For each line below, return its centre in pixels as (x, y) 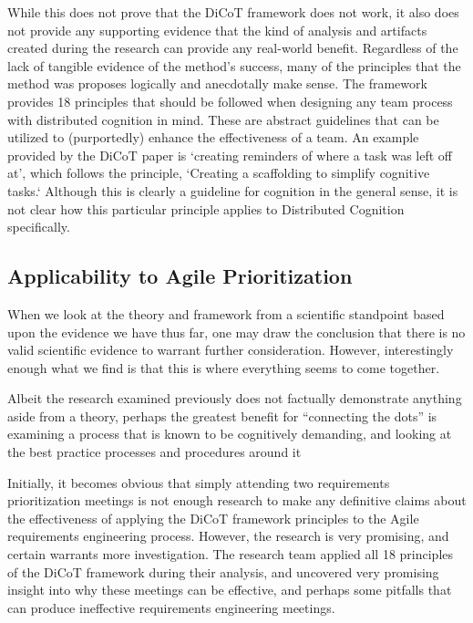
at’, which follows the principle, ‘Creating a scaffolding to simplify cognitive (219, 173)
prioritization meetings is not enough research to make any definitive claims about (237, 500)
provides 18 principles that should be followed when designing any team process (230, 101)
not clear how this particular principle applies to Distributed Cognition (206, 208)
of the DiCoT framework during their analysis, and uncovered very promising (223, 571)
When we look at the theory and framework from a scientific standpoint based (226, 313)
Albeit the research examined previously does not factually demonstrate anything (235, 398)
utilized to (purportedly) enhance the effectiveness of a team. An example (213, 137)
